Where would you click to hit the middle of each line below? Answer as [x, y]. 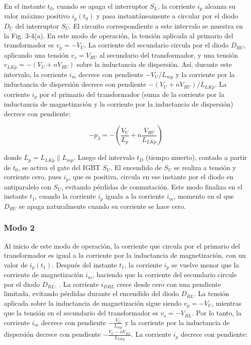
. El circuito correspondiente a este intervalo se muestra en [156, 25]
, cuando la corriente [65, 196]
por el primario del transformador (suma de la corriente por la [132, 94]
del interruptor [37, 25]
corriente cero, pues [33, 177]
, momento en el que [204, 196]
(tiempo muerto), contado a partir [196, 157]
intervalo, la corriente [36, 74]
